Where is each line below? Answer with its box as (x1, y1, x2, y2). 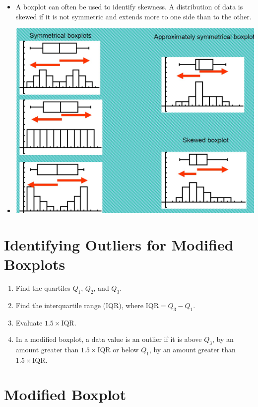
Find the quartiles (15, 282, 70, 293)
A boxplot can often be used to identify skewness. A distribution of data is (15, 1, 243, 11)
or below (113, 344, 139, 354)
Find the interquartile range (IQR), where (15, 300, 144, 310)
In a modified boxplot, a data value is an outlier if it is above (15, 334, 202, 344)
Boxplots (4, 254, 65, 274)
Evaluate (15, 317, 43, 327)
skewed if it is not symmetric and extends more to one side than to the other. (15, 11, 252, 21)
